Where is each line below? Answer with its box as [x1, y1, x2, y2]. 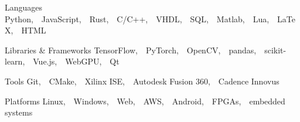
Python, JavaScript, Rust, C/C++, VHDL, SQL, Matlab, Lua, [5, 12, 270, 25]
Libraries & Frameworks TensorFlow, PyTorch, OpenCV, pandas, [5, 43, 257, 56]
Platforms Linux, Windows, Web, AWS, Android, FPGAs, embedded [5, 94, 285, 107]
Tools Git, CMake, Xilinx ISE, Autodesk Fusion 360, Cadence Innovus [5, 74, 279, 87]
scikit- [264, 43, 287, 56]
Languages [5, 1, 43, 13]
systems [5, 106, 33, 118]
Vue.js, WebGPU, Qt [33, 55, 120, 67]
